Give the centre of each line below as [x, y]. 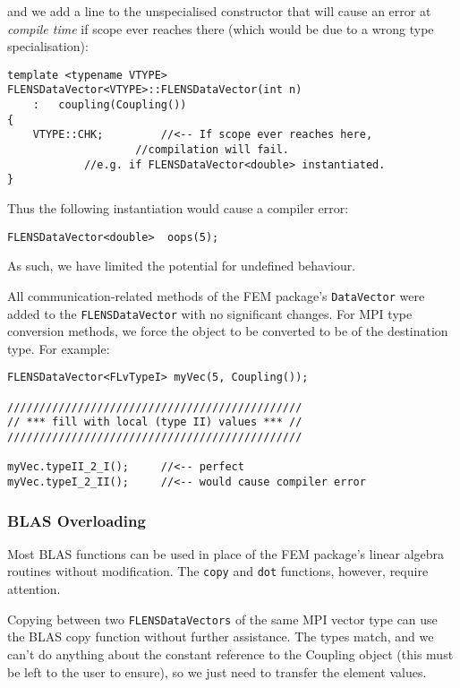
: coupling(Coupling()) [110, 105]
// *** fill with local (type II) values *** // [155, 422]
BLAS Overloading [77, 520]
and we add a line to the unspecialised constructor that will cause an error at [219, 11]
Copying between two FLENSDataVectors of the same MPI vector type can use [222, 619]
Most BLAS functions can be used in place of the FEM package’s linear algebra [226, 553]
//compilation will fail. [212, 150]
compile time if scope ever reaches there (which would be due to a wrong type [221, 28]
